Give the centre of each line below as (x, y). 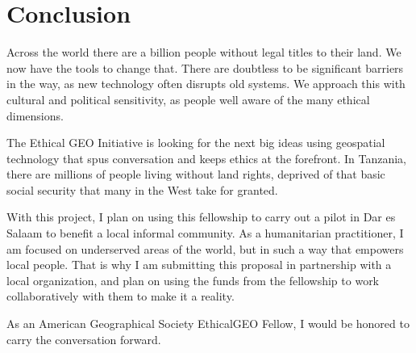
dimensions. (35, 115)
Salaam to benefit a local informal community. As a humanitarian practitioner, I (205, 233)
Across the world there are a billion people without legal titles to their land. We (204, 52)
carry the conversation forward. (84, 339)
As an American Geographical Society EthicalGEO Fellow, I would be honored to (208, 324)
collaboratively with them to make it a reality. (121, 296)
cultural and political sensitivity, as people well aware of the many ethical (188, 99)
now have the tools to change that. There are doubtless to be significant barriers (205, 67)
